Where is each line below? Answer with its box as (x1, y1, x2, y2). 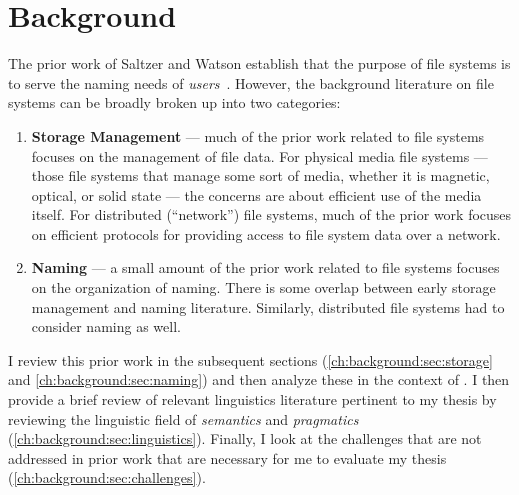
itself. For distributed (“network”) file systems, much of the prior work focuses (31, 204, 512, 225)
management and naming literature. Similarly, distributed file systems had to (31, 296, 505, 317)
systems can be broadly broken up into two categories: (8, 92, 341, 113)
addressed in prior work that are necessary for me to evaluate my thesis (8, 447, 447, 468)
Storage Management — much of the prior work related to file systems (31, 125, 485, 146)
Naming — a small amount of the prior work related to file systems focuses (31, 257, 500, 278)
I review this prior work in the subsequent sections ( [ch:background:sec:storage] (8, 349, 493, 370)
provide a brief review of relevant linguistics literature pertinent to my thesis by (8, 389, 497, 410)
